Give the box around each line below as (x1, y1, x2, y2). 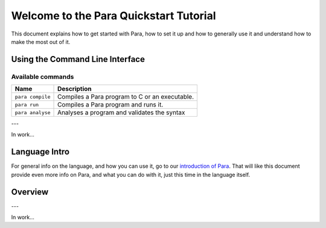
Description (57, 85, 92, 93)
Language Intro (11, 147, 70, 157)
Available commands (11, 72, 74, 81)
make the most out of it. (11, 38, 71, 45)
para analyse (14, 109, 51, 116)
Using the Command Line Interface (11, 54, 145, 64)
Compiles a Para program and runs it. (57, 100, 164, 109)
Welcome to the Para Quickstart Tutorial (11, 9, 217, 22)
